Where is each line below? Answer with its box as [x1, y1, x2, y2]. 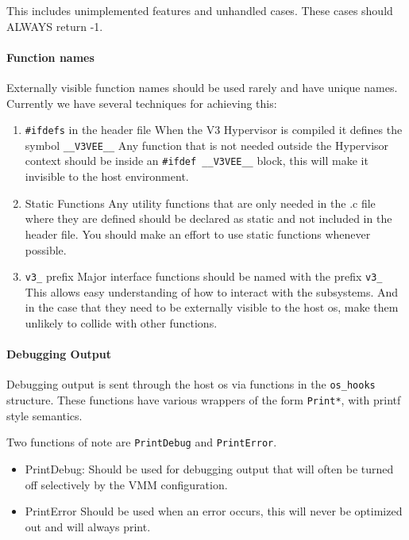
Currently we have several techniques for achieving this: [6, 94, 277, 111]
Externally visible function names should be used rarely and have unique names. [6, 79, 398, 95]
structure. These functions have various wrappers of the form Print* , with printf [6, 392, 401, 408]
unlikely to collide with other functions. [25, 314, 218, 331]
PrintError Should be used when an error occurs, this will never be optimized [25, 503, 403, 519]
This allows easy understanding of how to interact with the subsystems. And [25, 283, 399, 300]
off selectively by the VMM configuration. [25, 476, 228, 492]
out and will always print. [25, 518, 151, 534]
